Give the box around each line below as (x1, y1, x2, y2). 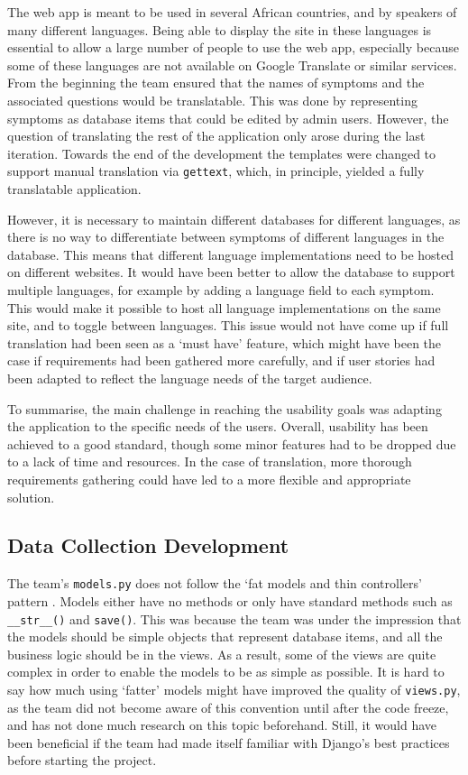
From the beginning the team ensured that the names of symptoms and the (7, 73, 425, 92)
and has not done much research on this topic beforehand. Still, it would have (7, 715, 436, 734)
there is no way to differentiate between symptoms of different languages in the (7, 227, 445, 246)
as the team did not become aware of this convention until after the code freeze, (7, 697, 449, 716)
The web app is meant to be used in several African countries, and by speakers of (7, 3, 457, 21)
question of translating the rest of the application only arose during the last (7, 126, 426, 145)
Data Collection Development (7, 531, 289, 559)
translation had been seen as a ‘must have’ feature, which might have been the (7, 333, 442, 352)
